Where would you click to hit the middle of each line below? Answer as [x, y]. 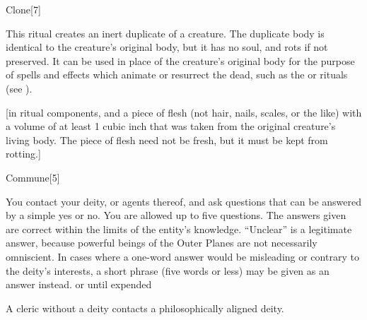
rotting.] [23, 154]
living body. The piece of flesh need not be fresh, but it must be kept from [167, 140]
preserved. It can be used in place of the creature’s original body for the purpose [180, 60]
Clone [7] [23, 9]
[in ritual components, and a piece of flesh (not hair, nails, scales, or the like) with [184, 112]
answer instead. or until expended [79, 284]
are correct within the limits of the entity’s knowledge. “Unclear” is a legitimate [179, 229]
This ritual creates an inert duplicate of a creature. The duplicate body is [165, 33]
